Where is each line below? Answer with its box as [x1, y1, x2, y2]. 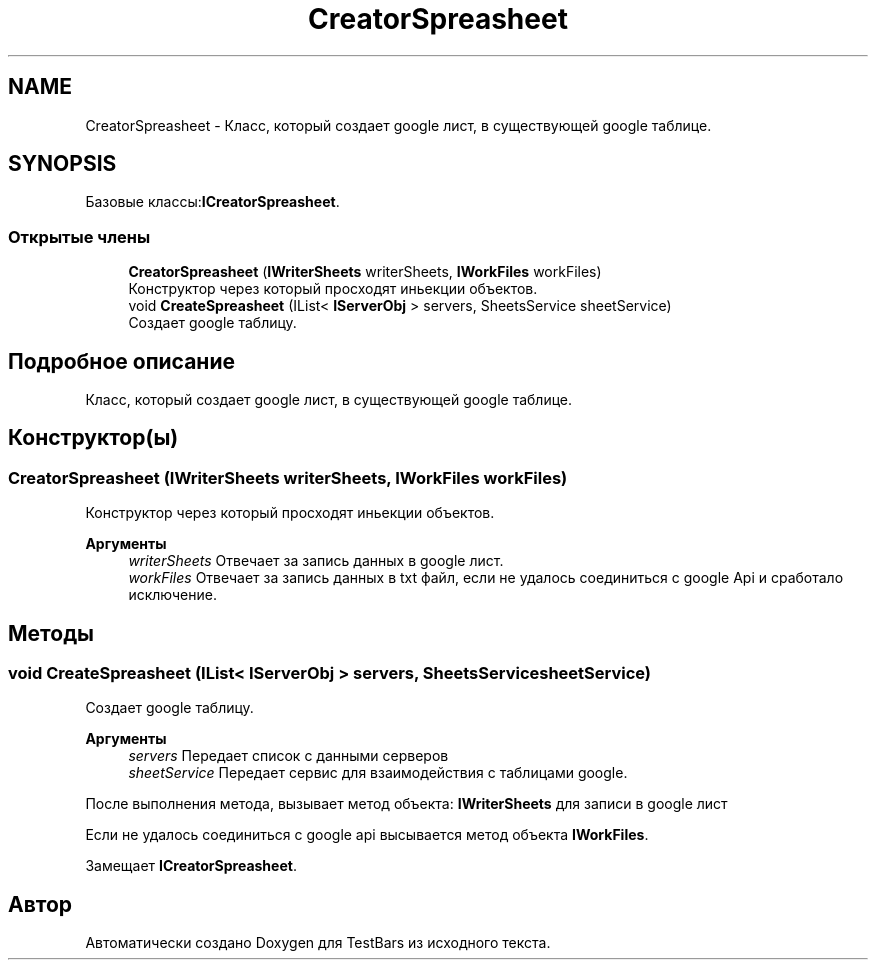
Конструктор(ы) [8, 425, 179, 451]
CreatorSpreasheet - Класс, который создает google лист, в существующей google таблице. [85, 116, 712, 134]
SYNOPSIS [8, 151, 117, 177]
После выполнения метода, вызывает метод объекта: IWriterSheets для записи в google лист [85, 795, 728, 813]
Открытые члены [8, 226, 151, 247]
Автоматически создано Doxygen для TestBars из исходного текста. [85, 934, 551, 952]
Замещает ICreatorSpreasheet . [85, 857, 297, 875]
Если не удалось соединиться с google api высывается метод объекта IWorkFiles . [85, 826, 649, 844]
